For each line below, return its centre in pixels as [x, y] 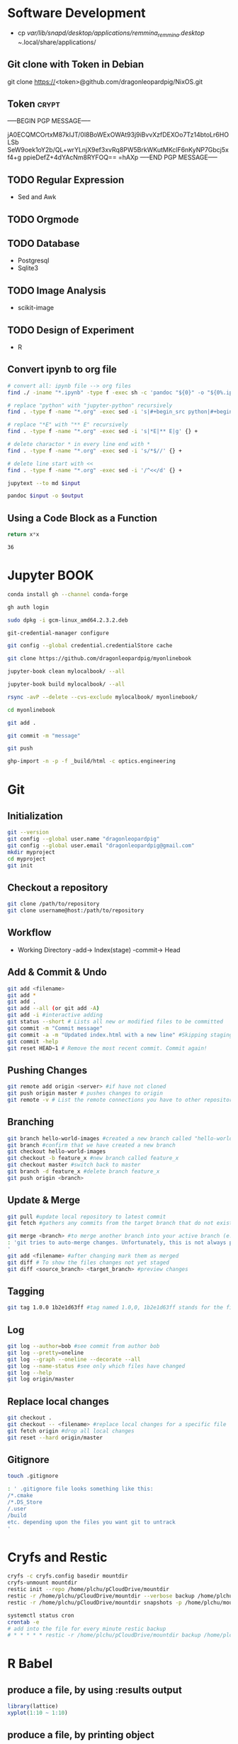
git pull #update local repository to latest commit [87, 1217]
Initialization [35, 816]
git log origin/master [41, 1379]
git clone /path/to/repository [53, 904]
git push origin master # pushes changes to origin [85, 1093]
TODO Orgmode [43, 219]
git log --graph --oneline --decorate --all [74, 1359]
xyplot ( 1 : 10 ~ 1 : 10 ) [38, 1713]
